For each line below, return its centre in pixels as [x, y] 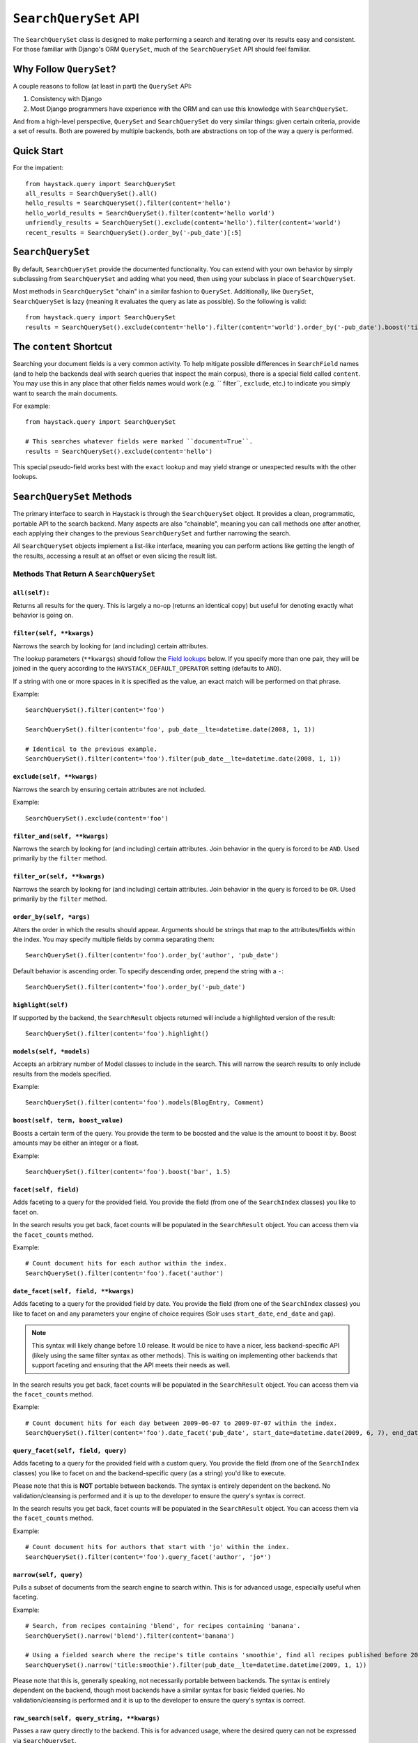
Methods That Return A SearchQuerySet [84, 574]
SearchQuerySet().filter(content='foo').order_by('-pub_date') [136, 987]
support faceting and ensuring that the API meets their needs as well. [131, 1365]
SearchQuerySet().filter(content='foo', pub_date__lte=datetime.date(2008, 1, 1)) [170, 730]
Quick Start [38, 151]
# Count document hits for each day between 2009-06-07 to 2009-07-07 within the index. [181, 1423]
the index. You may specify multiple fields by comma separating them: [114, 939]
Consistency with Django [66, 99]
